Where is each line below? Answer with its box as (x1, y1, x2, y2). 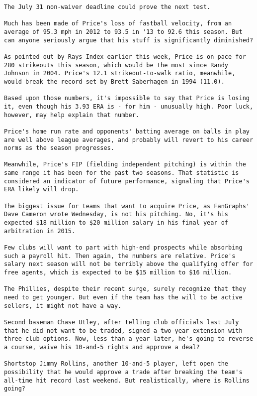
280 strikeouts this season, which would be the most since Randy (4, 61, 229, 69)
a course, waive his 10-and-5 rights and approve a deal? (4, 343, 200, 351)
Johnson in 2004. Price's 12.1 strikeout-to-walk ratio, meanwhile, (4, 70, 236, 77)
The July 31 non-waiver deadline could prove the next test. (4, 3, 211, 10)
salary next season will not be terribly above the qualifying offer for (4, 261, 254, 268)
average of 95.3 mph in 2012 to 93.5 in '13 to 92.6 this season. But (4, 28, 243, 35)
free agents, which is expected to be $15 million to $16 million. (4, 269, 232, 276)
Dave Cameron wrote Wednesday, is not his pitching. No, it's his (4, 211, 229, 218)
